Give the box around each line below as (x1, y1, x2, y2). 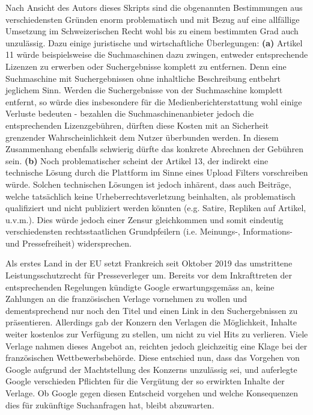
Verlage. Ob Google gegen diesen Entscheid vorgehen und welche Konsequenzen (5, 387, 299, 399)
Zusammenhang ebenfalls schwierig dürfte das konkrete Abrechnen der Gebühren (5, 143, 304, 155)
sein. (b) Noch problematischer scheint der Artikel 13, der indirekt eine (5, 154, 269, 167)
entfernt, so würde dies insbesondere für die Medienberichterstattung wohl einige (5, 95, 302, 108)
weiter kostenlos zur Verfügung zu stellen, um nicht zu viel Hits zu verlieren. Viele (5, 328, 308, 340)
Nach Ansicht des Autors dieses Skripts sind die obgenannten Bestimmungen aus (5, 1, 303, 13)
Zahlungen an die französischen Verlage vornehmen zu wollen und (5, 292, 248, 305)
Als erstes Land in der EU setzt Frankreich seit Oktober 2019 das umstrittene (5, 257, 293, 269)
